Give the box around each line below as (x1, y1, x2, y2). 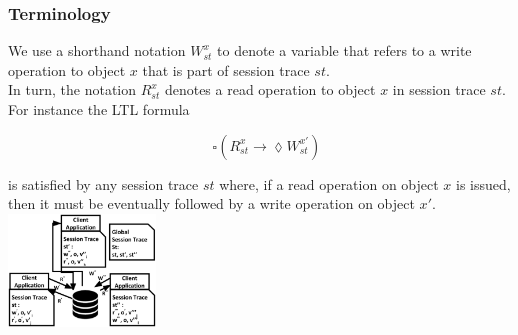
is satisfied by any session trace (8, 173, 199, 194)
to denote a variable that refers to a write (217, 40, 472, 61)
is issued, (456, 173, 511, 194)
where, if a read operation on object (219, 173, 439, 194)
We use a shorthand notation (8, 40, 186, 61)
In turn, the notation (8, 79, 137, 100)
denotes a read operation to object (164, 79, 376, 100)
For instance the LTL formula (8, 99, 190, 119)
